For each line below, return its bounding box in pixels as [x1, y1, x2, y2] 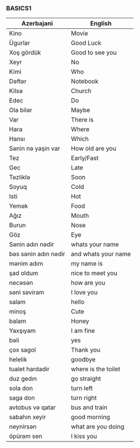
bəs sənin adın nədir [9, 250, 66, 258]
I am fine [70, 326, 96, 335]
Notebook [70, 77, 99, 86]
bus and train [70, 403, 108, 411]
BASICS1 [6, 4, 31, 12]
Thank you [70, 346, 100, 354]
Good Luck [70, 39, 102, 47]
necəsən [9, 279, 34, 287]
